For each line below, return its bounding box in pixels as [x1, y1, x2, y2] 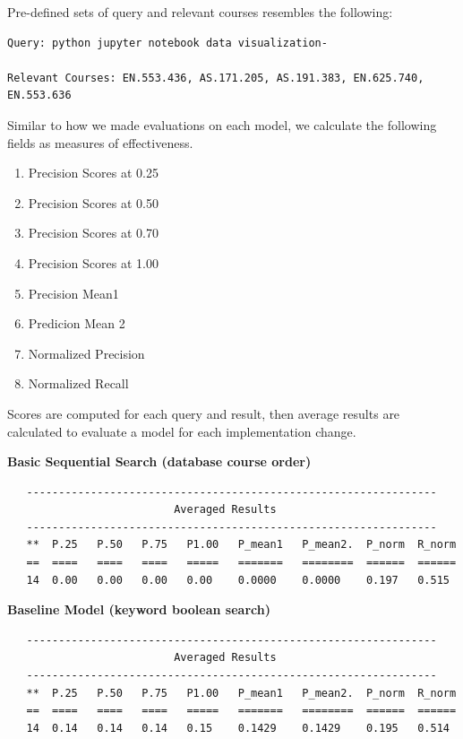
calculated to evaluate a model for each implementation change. [7, 422, 356, 440]
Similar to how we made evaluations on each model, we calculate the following [7, 115, 437, 134]
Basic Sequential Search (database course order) [7, 452, 312, 471]
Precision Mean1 [28, 283, 119, 302]
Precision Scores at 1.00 [28, 253, 159, 272]
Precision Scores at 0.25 [28, 163, 159, 182]
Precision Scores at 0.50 [28, 193, 159, 212]
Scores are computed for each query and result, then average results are [7, 404, 400, 422]
